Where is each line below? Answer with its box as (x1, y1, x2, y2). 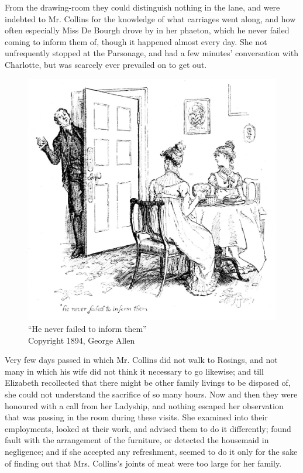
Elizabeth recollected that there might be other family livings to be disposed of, (5, 376, 291, 389)
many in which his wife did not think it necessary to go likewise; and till (5, 365, 264, 377)
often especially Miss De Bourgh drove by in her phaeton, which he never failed (5, 24, 290, 36)
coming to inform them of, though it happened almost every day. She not (5, 35, 267, 47)
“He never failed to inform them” (28, 322, 147, 334)
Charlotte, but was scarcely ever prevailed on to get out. (5, 58, 207, 70)
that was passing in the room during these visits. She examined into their (5, 411, 268, 423)
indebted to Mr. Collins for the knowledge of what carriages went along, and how (5, 12, 296, 25)
